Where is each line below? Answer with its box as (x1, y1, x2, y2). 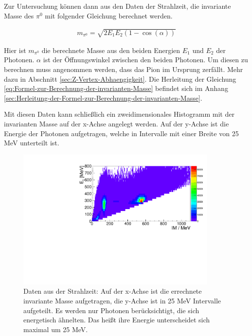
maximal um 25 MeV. (23, 324, 88, 334)
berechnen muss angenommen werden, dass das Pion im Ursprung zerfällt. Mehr (4, 64, 243, 74)
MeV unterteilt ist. (4, 138, 59, 148)
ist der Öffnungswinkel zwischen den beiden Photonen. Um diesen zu (43, 54, 248, 65)
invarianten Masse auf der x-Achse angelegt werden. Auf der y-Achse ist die (4, 118, 229, 128)
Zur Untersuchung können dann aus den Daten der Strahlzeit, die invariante (4, 1, 231, 11)
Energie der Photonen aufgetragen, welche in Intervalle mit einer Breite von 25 (4, 128, 239, 138)
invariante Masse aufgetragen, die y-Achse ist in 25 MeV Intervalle (23, 295, 221, 305)
